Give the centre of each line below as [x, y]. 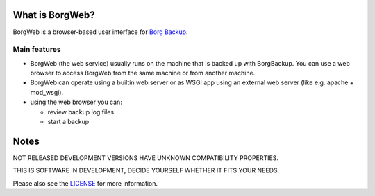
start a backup [68, 122]
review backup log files [81, 112]
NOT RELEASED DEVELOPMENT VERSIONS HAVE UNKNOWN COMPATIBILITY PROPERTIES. [146, 158]
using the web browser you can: [76, 102]
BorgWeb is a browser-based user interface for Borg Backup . [100, 32]
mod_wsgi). [47, 92]
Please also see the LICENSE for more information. [85, 183]
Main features [37, 50]
